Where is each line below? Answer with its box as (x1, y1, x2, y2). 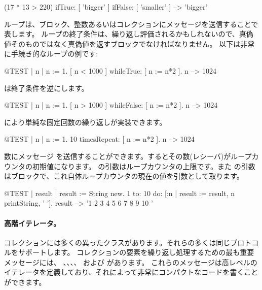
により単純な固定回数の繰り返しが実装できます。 (4, 116, 167, 127)
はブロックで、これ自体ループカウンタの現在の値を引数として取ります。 (4, 171, 244, 181)
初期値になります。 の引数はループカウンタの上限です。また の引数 (32, 160, 255, 171)
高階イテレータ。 (4, 217, 61, 228)
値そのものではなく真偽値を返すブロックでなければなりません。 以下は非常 (4, 38, 255, 49)
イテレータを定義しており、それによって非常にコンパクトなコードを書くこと (4, 267, 258, 277)
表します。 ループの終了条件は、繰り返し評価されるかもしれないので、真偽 (4, 28, 253, 39)
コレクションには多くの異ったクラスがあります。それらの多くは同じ (4, 237, 231, 247)
